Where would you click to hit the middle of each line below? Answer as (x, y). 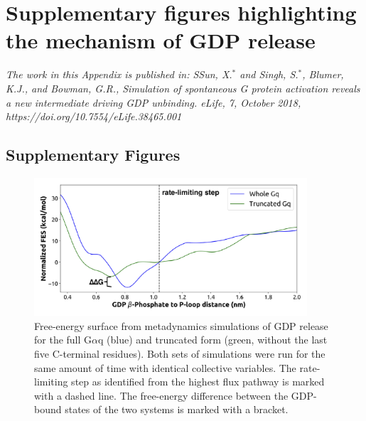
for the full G (63, 340)
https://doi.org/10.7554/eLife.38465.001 (94, 116)
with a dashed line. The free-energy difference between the (161, 395)
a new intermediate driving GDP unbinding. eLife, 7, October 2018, (154, 102)
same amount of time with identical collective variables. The (165, 367)
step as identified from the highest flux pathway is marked (198, 382)
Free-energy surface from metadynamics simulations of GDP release (181, 325)
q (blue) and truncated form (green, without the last (213, 340)
